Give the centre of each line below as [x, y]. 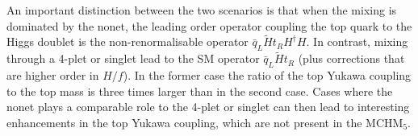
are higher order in [53, 75]
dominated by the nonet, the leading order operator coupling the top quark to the [209, 25]
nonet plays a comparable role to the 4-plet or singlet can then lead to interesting [208, 107]
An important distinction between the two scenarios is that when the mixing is [202, 10]
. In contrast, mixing [357, 41]
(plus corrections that [351, 58]
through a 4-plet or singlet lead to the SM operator [133, 58]
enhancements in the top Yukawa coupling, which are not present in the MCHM [205, 122]
